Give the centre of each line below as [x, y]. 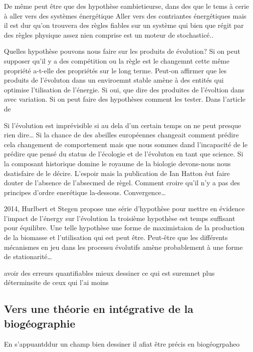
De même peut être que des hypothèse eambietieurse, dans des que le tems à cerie [126, 6]
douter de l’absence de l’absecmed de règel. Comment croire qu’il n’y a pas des [122, 183]
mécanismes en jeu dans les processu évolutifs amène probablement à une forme [123, 247]
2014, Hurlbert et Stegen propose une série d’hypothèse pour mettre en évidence [125, 209]
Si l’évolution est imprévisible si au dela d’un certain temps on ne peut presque [123, 125]
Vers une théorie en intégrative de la [99, 309]
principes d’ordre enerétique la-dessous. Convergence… [85, 192]
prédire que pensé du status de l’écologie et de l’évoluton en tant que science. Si [124, 154]
